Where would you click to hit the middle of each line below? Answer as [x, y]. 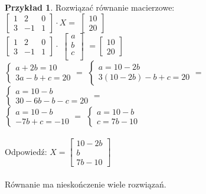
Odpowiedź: [26, 151]
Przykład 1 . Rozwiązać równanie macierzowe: [90, 7]
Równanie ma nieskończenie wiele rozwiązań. [86, 184]
